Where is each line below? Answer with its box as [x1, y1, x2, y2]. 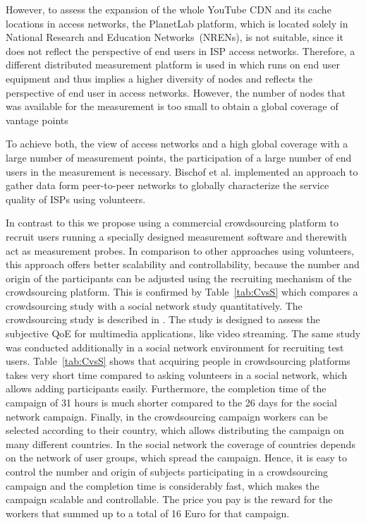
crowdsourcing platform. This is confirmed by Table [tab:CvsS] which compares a [6, 284, 358, 299]
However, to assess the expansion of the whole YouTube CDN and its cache [6, 2, 331, 16]
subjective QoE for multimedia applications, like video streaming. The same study [6, 326, 361, 341]
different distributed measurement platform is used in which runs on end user [6, 57, 340, 72]
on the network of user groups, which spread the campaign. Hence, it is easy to [6, 450, 347, 465]
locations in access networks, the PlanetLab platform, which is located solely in [6, 16, 348, 30]
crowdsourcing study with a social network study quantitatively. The [6, 298, 303, 313]
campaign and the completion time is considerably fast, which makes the [6, 478, 319, 493]
